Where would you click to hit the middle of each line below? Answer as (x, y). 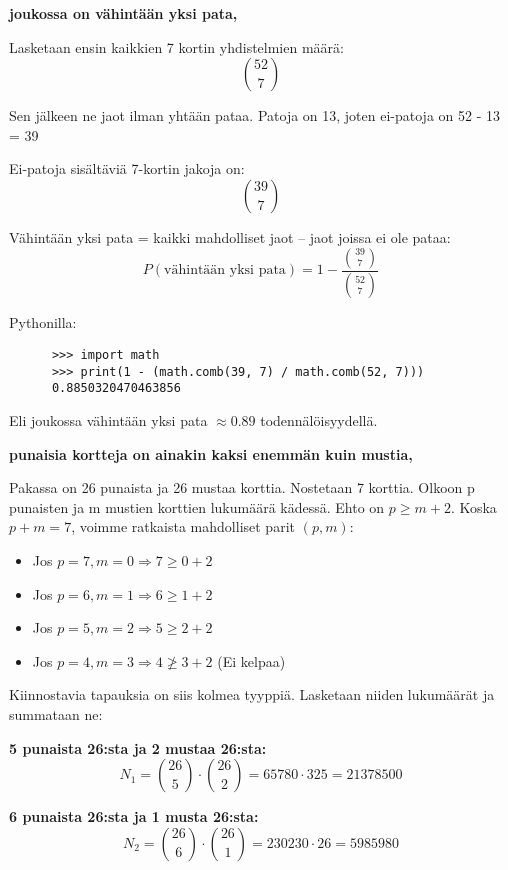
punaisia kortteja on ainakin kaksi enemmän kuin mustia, (211, 453)
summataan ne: (56, 713)
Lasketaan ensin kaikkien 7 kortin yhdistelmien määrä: (176, 46)
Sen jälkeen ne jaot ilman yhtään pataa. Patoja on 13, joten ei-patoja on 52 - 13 (254, 115)
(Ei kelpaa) (251, 660)
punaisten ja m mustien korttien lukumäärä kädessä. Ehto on (197, 506)
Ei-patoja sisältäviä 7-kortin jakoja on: (127, 168)
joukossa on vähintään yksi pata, (123, 13)
